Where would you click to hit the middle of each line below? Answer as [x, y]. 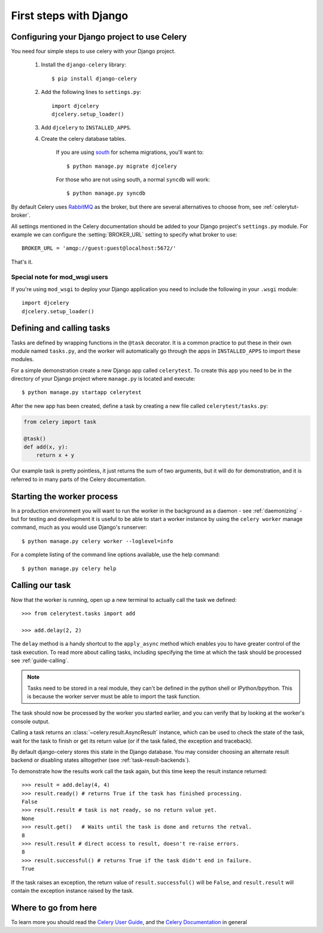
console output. [31, 721]
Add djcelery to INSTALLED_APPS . [86, 128]
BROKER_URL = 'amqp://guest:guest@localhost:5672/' [99, 248]
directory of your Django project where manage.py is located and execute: [103, 379]
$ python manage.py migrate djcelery [122, 166]
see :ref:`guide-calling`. [40, 660]
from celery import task [60, 422]
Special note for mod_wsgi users [60, 277]
